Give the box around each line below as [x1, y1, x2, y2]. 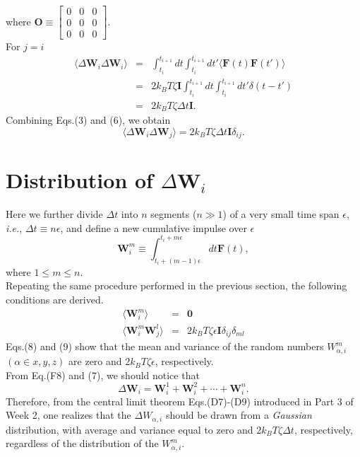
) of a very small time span [222, 207, 340, 221]
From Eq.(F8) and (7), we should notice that [6, 367, 200, 382]
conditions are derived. [6, 292, 104, 307]
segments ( [150, 207, 197, 221]
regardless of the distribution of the [6, 436, 159, 451]
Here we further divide [6, 207, 103, 221]
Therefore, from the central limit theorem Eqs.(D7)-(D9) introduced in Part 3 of [6, 393, 354, 408]
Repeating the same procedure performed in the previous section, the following [6, 278, 347, 293]
